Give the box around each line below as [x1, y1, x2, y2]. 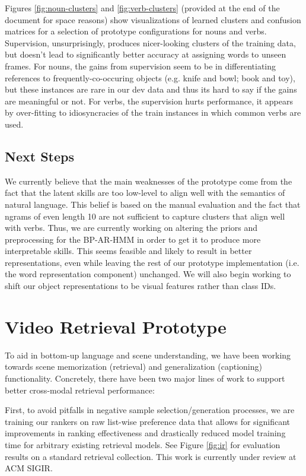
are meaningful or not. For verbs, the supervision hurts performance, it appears [5, 94, 293, 107]
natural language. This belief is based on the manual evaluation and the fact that [5, 198, 301, 210]
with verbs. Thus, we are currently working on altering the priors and [5, 221, 258, 234]
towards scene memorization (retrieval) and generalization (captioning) [5, 360, 262, 373]
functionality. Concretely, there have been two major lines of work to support [5, 372, 285, 384]
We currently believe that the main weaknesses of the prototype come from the [5, 174, 292, 187]
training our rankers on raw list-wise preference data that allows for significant [5, 415, 290, 427]
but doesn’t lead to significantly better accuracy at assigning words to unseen [5, 48, 286, 61]
